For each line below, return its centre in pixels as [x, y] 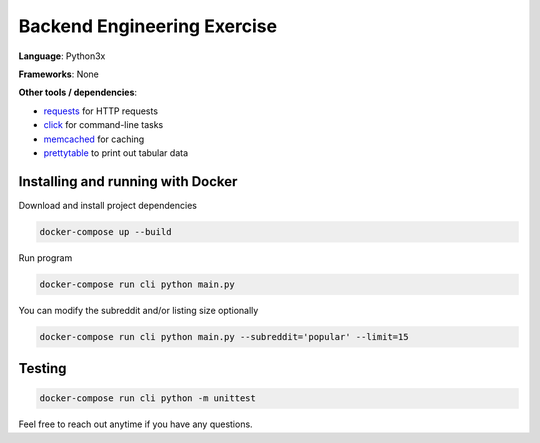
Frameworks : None [59, 74]
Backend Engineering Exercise [148, 26]
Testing [42, 368]
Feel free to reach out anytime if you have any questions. [136, 424]
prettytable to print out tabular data [116, 152]
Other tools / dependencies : [78, 92]
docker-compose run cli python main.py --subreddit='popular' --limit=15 [224, 336]
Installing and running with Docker [128, 181]
